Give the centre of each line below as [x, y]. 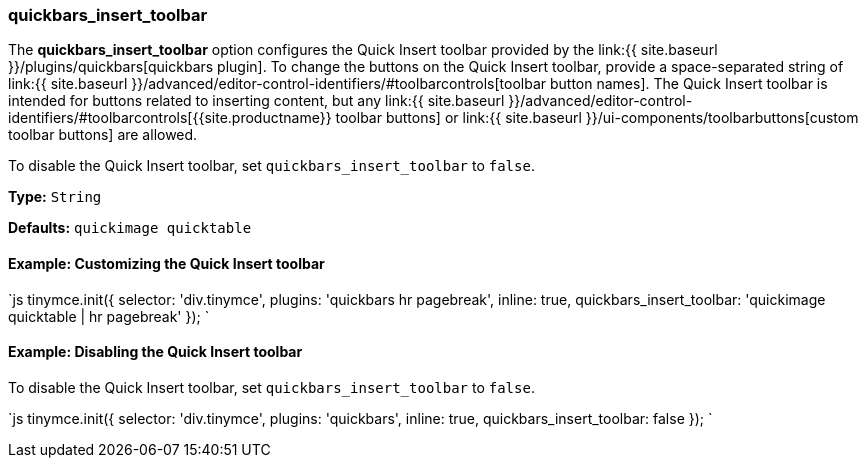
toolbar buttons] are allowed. [103, 135]
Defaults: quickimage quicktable [130, 228]
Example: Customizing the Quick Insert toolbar [166, 263]
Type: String [55, 197]
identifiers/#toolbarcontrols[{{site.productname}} [170, 118]
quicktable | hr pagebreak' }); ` [109, 316]
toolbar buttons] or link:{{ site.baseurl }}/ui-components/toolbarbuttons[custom [597, 118]
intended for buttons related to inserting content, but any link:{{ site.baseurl [256, 101]
